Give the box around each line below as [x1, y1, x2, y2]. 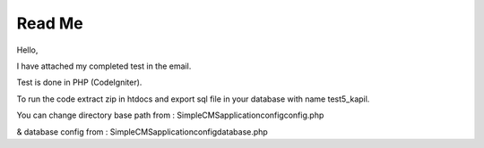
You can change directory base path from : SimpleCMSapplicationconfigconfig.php [16, 110, 324, 120]
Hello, [16, 45, 39, 55]
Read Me [16, 13, 84, 33]
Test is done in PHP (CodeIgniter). [16, 77, 143, 88]
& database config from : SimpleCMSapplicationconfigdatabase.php [16, 126, 268, 137]
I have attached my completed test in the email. [16, 61, 192, 71]
